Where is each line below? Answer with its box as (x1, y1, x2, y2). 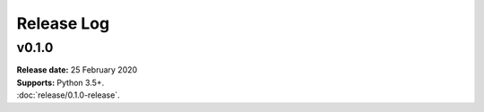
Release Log (16, 13, 110, 33)
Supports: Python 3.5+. (16, 77, 105, 88)
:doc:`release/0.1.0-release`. (16, 90, 120, 100)
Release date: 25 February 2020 (16, 65, 138, 75)
